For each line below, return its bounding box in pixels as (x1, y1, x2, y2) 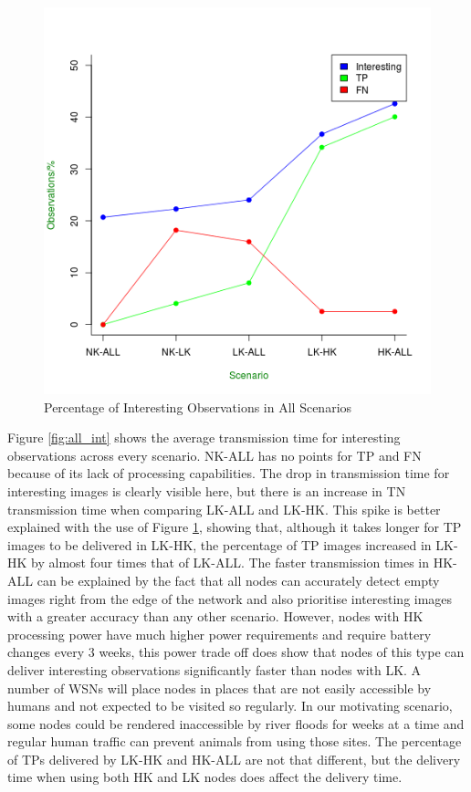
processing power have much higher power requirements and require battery (7, 624, 432, 643)
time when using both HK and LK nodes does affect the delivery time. (7, 767, 403, 787)
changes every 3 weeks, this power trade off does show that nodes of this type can (7, 642, 465, 662)
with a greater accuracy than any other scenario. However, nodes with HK (7, 607, 424, 626)
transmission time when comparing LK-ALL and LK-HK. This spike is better (7, 499, 441, 518)
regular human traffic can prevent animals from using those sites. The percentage (7, 732, 462, 751)
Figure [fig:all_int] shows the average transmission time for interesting (7, 428, 401, 447)
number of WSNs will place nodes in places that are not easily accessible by (7, 678, 432, 697)
